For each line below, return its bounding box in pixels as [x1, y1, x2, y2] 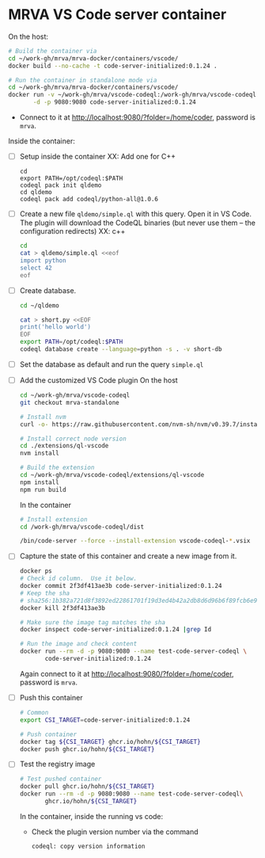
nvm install [19, 449, 59, 457]
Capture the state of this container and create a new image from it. [19, 551, 237, 561]
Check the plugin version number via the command [31, 826, 199, 837]
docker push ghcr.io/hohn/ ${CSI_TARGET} [19, 745, 155, 753]
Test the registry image [19, 759, 96, 769]
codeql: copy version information [31, 842, 146, 850]
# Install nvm [19, 413, 66, 421]
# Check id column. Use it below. [19, 574, 138, 583]
